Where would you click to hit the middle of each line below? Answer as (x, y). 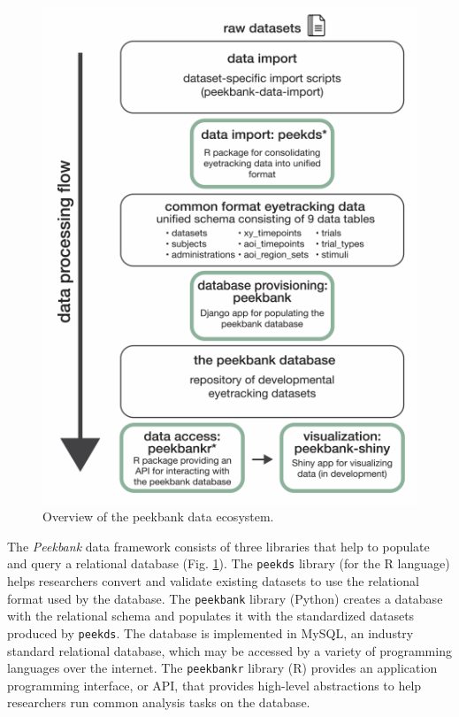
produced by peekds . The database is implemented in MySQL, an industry (210, 632)
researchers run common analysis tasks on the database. (159, 702)
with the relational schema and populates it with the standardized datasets (211, 616)
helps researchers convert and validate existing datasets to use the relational (213, 581)
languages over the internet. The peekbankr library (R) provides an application (222, 668)
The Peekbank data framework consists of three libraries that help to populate (218, 546)
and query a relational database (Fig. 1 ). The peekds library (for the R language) (229, 563)
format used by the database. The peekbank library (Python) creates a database (225, 598)
